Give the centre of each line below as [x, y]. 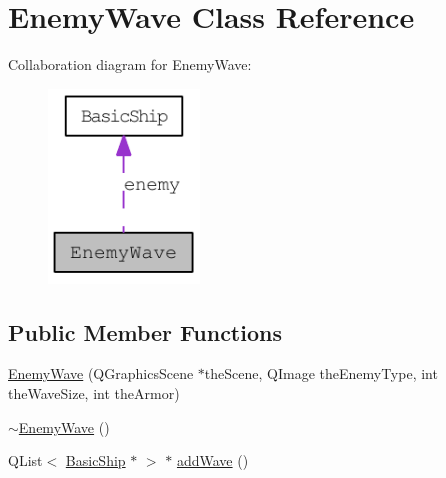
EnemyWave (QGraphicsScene [101, 373]
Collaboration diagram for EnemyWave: [130, 64]
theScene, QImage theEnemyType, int [321, 373]
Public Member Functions [145, 331]
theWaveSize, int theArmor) [94, 392]
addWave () [212, 460]
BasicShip [95, 460]
